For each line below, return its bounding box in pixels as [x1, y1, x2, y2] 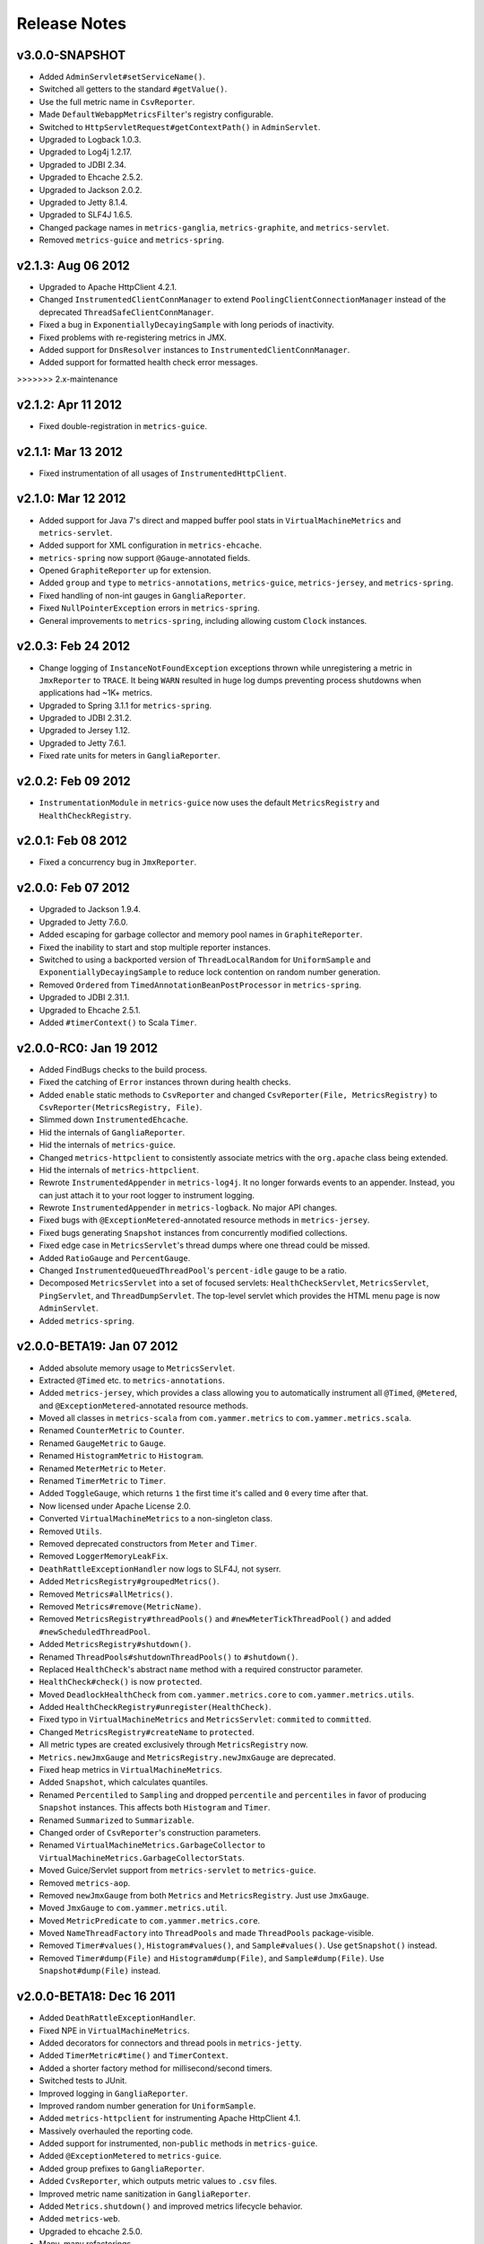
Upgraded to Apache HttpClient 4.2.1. [39, 282, 177, 293]
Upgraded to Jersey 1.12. [39, 725, 131, 736]
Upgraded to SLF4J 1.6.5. [39, 209, 134, 220]
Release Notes [16, 13, 127, 33]
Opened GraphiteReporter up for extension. [39, 565, 212, 576]
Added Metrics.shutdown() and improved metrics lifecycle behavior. [39, 2201, 303, 2212]
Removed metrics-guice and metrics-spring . [39, 234, 224, 246]
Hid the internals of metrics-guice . [39, 1140, 177, 1151]
